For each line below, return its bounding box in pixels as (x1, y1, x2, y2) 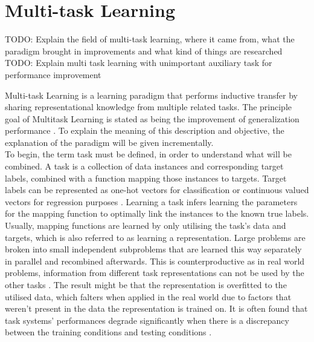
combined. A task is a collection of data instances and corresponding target (5, 160, 284, 173)
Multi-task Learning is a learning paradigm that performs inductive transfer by (5, 88, 298, 101)
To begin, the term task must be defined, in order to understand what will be (5, 148, 292, 160)
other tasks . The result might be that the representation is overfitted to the (5, 278, 287, 291)
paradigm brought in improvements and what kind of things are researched (5, 44, 283, 57)
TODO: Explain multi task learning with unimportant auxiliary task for (5, 56, 272, 69)
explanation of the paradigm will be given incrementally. (5, 136, 214, 148)
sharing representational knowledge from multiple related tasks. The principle (5, 100, 292, 113)
